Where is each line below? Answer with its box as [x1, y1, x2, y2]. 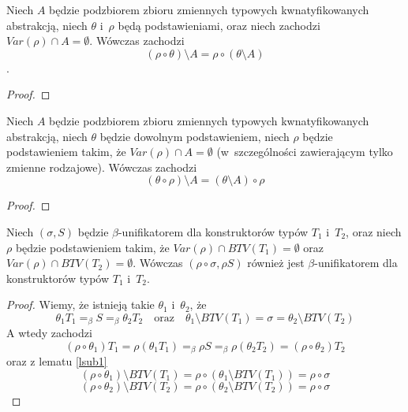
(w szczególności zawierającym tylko [216, 143, 393, 160]
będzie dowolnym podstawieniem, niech [99, 128, 290, 144]
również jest [247, 254, 305, 271]
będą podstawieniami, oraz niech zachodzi [118, 17, 320, 33]
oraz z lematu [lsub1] [6, 353, 107, 369]
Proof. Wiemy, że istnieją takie [6, 296, 155, 313]
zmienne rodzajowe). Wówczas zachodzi [6, 158, 197, 175]
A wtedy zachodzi [6, 325, 92, 341]
